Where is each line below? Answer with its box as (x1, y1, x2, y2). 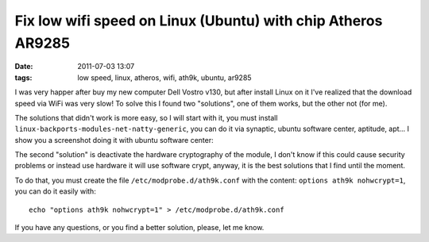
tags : (14, 72, 33, 83)
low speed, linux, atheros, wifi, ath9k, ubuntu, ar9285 (77, 72, 252, 83)
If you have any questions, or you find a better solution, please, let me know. (14, 223, 265, 232)
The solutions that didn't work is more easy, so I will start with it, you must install (14, 113, 278, 122)
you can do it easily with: (14, 186, 97, 196)
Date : (14, 62, 33, 71)
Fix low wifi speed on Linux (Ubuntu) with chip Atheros (14, 12, 383, 29)
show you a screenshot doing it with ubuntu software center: (14, 135, 214, 144)
